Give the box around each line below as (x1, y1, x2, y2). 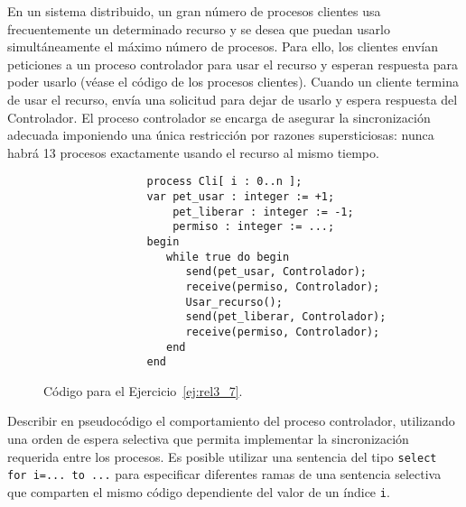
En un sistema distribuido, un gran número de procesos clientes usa (7, 2, 381, 20)
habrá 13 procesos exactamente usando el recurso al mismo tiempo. (7, 143, 379, 161)
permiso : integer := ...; (172, 220, 335, 234)
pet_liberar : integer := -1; (172, 205, 354, 218)
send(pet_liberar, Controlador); (185, 310, 387, 324)
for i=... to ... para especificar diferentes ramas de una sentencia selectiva (7, 465, 442, 484)
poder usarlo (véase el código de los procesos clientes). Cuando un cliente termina (7, 72, 459, 91)
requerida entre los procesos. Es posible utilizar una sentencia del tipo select (7, 447, 437, 466)
